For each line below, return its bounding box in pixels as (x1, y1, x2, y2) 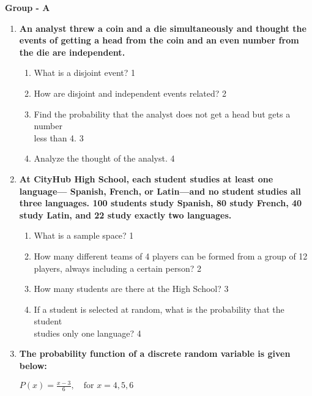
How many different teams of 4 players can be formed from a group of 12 (34, 249, 308, 262)
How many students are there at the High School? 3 (34, 282, 229, 295)
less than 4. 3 (34, 131, 84, 144)
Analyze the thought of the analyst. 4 (34, 152, 175, 165)
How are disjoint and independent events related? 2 (34, 86, 227, 99)
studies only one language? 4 (34, 326, 141, 339)
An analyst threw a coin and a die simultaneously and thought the (19, 21, 306, 34)
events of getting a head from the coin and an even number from (19, 34, 299, 47)
